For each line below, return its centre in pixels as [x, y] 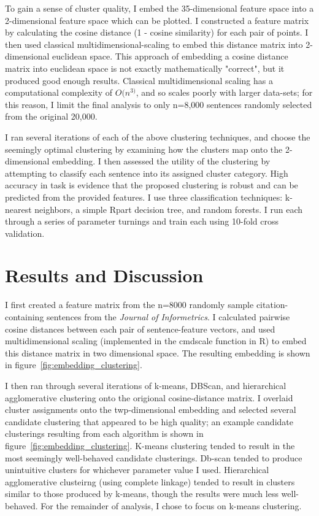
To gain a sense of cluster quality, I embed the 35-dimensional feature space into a [159, 8]
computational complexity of [59, 92]
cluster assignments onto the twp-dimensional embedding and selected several [151, 410]
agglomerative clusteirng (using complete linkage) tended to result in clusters [150, 481]
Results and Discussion [104, 275]
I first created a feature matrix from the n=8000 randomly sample [129, 305]
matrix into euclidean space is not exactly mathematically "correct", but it [145, 68]
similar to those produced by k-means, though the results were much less [142, 494]
